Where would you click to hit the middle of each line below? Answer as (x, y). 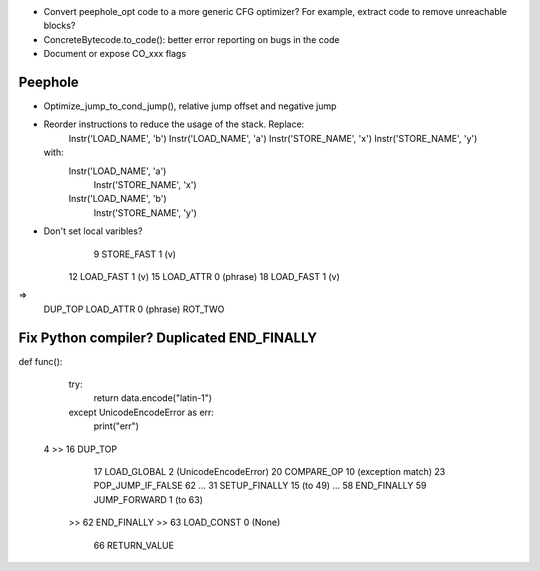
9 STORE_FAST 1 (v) (135, 254)
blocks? (59, 26)
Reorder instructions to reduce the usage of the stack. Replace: (174, 124)
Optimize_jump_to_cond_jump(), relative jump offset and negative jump (190, 106)
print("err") (116, 426)
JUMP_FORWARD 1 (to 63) (148, 499)
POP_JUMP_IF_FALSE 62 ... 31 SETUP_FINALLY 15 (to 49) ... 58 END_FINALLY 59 (260, 486)
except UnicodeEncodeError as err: (141, 412)
